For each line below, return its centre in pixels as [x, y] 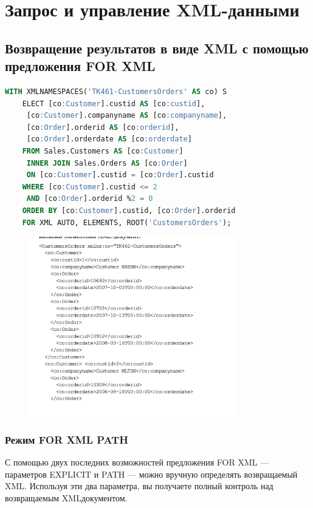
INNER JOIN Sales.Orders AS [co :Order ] [107, 163]
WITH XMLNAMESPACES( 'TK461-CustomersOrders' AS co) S [116, 91]
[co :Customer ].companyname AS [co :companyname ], [127, 116]
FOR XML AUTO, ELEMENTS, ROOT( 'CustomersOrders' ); [127, 222]
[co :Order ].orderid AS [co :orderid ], [103, 127]
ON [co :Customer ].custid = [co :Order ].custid [120, 175]
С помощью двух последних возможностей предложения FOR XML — [137, 462]
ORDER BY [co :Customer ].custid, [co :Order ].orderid [129, 210]
